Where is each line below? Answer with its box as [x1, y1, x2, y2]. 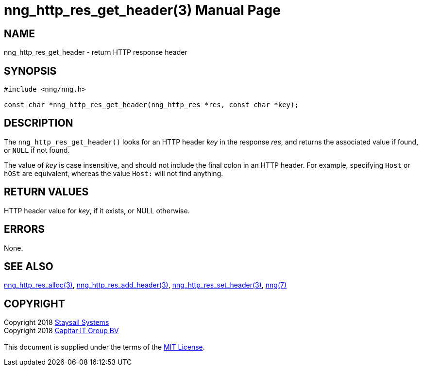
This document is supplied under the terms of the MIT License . [4, 343, 205, 352]
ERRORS [4, 223, 45, 236]
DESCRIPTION [4, 117, 73, 129]
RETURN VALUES [4, 186, 89, 198]
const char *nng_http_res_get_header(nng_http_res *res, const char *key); [4, 101, 299, 109]
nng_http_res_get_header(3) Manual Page [4, 2, 281, 18]
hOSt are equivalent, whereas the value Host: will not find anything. [4, 169, 223, 177]
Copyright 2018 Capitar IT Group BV [4, 326, 119, 335]
